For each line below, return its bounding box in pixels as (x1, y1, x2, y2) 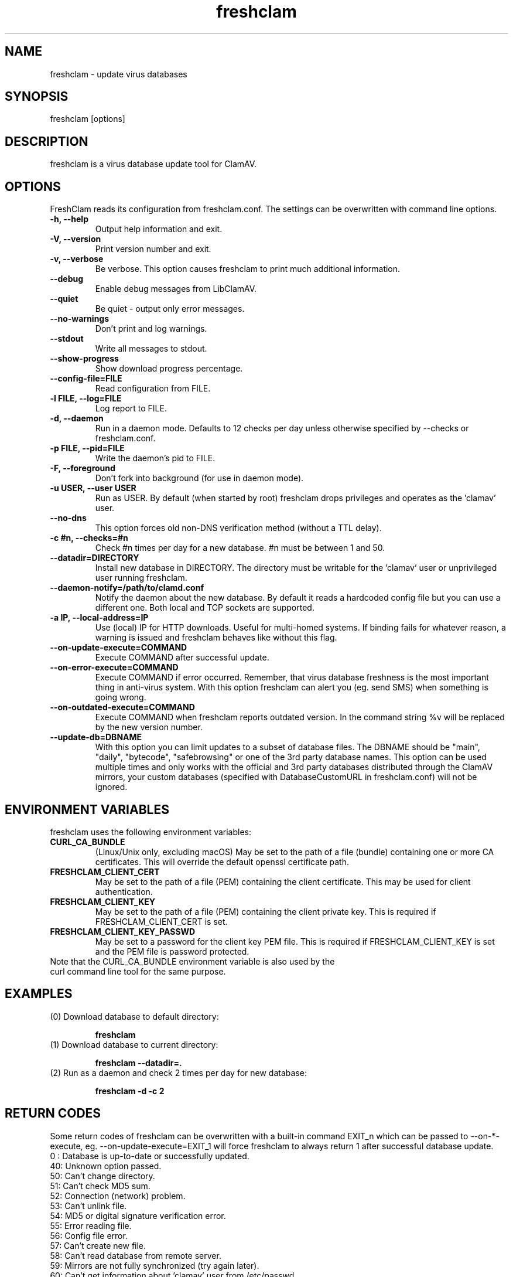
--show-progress (50, 353, 119, 364)
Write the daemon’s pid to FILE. (95, 453, 216, 464)
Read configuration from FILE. (95, 383, 211, 394)
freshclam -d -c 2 (95, 1085, 165, 1096)
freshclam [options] (50, 114, 125, 124)
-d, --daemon (50, 413, 104, 424)
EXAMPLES (5, 986, 73, 1002)
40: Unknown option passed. (50, 1160, 162, 1171)
